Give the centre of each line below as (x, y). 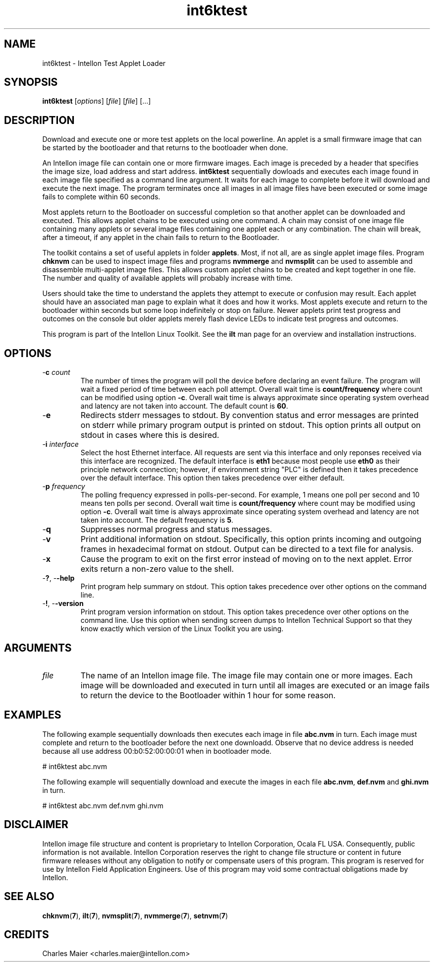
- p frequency (64, 486)
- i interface (60, 444)
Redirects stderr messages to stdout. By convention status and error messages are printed (249, 415)
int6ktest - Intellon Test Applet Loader (104, 63)
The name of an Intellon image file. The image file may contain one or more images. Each (246, 675)
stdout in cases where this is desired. (150, 435)
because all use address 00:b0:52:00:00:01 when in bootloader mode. (157, 751)
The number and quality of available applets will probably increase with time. (167, 278)
